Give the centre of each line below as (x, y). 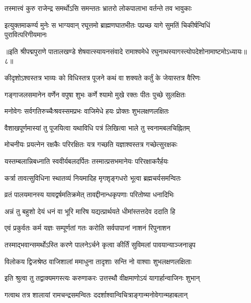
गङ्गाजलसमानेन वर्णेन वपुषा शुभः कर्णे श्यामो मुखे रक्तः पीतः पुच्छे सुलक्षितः (95, 94)
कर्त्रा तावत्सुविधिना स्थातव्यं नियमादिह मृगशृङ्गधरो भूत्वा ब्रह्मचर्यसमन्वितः (93, 178)
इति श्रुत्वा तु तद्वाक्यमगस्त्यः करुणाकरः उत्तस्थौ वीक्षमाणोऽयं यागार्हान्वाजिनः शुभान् (102, 278)
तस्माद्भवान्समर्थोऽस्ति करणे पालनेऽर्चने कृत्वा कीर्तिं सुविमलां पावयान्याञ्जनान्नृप (100, 244)
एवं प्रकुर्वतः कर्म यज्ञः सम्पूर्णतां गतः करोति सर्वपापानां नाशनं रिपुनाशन (87, 228)
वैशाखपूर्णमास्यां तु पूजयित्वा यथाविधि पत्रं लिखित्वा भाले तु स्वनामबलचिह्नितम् (97, 127)
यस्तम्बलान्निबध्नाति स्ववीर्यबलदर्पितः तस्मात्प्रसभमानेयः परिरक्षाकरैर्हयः (86, 161)
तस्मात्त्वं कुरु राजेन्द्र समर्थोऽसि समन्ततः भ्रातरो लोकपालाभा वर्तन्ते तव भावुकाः (98, 8)
